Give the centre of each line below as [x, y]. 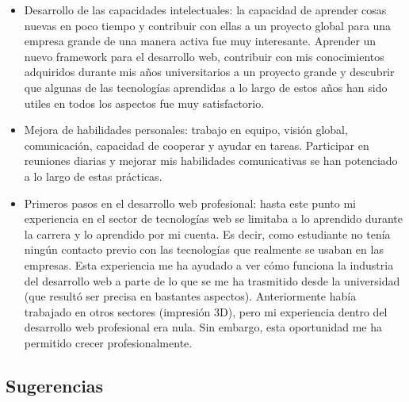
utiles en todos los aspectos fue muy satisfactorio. [144, 103]
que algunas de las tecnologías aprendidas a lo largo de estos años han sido [206, 87]
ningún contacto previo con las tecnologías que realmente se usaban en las [204, 249]
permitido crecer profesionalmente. [108, 342]
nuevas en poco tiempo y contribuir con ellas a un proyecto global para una [208, 25]
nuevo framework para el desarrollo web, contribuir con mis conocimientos [204, 56]
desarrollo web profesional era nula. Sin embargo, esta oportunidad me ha [203, 327]
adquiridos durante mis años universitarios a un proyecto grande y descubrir [209, 72]
